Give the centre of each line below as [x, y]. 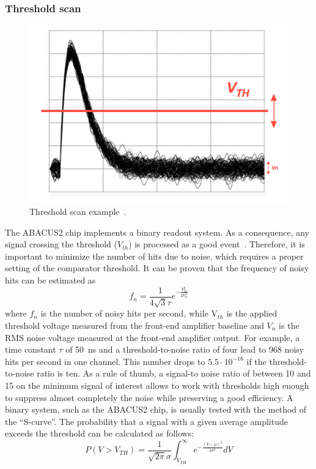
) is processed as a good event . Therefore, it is [217, 244]
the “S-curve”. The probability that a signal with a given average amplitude [146, 421]
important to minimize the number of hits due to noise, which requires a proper [154, 256]
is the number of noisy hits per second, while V [129, 313]
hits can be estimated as [50, 280]
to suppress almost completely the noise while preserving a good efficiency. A [149, 397]
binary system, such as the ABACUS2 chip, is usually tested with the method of [156, 409]
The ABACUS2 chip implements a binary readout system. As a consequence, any [157, 232]
